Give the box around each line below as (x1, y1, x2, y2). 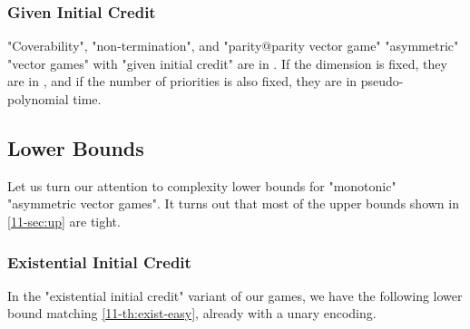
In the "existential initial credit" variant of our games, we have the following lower (7, 285, 463, 305)
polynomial (7, 90, 69, 108)
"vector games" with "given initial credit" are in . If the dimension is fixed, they (7, 53, 447, 73)
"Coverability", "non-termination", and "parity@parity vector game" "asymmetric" (7, 36, 459, 55)
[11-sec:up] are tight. (7, 211, 121, 230)
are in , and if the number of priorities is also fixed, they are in (7, 72, 357, 91)
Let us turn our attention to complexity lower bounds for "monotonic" (7, 176, 397, 195)
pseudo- (360, 72, 404, 91)
